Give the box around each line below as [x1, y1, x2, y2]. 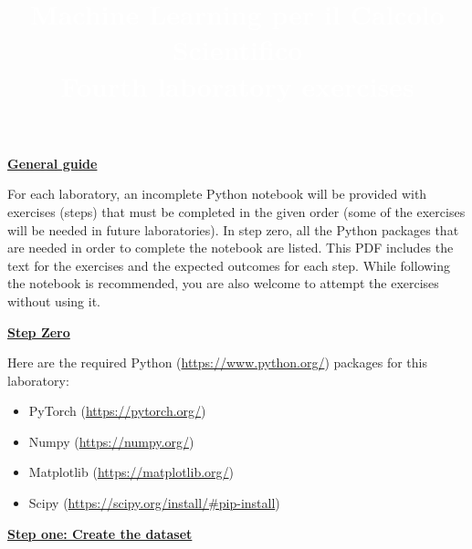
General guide [7, 153, 98, 172]
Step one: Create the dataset [7, 523, 193, 543]
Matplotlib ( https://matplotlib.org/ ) [28, 462, 234, 482]
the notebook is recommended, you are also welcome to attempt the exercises [7, 274, 439, 293]
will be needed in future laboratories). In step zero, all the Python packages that [7, 220, 459, 239]
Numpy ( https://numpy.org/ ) [28, 431, 194, 451]
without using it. [7, 291, 100, 310]
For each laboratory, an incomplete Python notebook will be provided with [7, 184, 427, 203]
